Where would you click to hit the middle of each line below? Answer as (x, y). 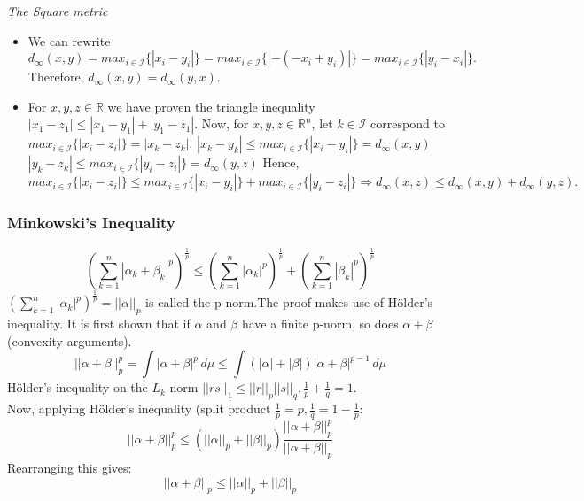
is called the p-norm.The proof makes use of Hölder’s (289, 302)
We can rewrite (69, 40)
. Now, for (222, 123)
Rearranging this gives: (70, 468)
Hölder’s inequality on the (78, 387)
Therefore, (56, 77)
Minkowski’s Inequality (91, 223)
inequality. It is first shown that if (99, 324)
